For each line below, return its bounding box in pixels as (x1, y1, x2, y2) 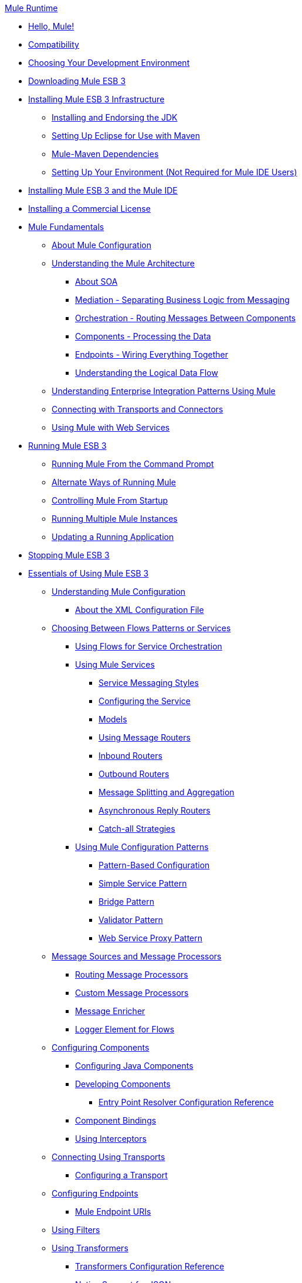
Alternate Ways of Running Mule (52, 477, 176, 487)
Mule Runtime (5, 3, 58, 13)
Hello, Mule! (28, 21, 74, 31)
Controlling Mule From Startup (52, 495, 168, 505)
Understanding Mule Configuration (52, 586, 186, 596)
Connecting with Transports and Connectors (52, 404, 223, 414)
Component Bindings (75, 1115, 157, 1125)
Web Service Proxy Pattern (99, 933, 203, 943)
